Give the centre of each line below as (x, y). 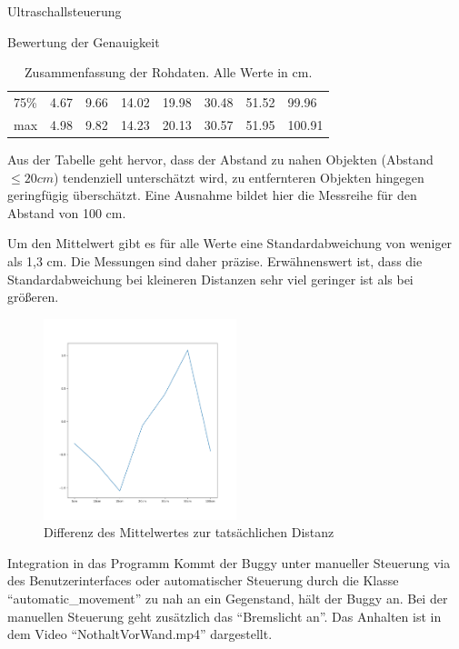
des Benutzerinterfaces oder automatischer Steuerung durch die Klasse (203, 580)
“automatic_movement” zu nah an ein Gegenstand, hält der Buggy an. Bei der (228, 598)
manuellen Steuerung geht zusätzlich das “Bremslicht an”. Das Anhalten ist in (225, 616)
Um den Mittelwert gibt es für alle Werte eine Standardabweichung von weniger (230, 243)
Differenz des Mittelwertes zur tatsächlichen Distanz (189, 532)
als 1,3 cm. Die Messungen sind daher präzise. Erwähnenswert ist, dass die (215, 260)
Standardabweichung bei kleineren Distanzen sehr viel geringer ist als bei (210, 279)
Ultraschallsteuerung (65, 11)
